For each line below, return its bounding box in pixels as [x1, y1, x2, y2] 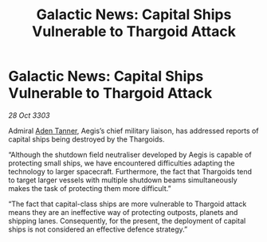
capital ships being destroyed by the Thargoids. [8, 134, 165, 144]
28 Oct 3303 [8, 110, 50, 120]
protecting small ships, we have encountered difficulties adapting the [8, 158, 235, 168]
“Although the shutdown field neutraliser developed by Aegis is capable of [8, 150, 253, 159]
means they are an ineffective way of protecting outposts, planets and [8, 207, 238, 217]
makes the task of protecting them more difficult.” [8, 183, 171, 193]
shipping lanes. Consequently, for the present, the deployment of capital [8, 216, 246, 225]
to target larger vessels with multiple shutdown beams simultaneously [8, 175, 238, 185]
